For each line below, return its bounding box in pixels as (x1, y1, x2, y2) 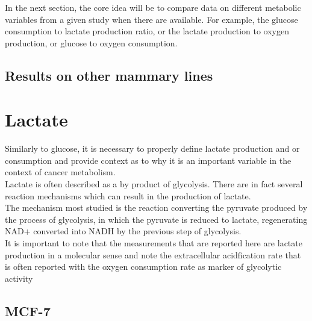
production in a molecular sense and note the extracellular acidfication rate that (5, 248, 301, 261)
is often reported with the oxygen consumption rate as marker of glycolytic (5, 260, 282, 273)
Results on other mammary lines (5, 66, 213, 84)
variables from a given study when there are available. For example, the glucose (5, 13, 298, 25)
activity (5, 272, 33, 284)
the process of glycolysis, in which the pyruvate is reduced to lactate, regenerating (5, 213, 308, 225)
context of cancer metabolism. (5, 166, 116, 178)
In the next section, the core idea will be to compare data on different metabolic (5, 1, 301, 13)
